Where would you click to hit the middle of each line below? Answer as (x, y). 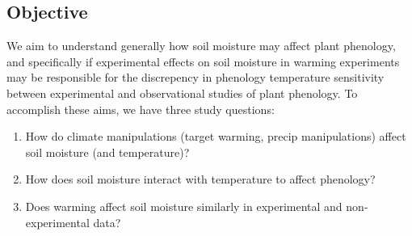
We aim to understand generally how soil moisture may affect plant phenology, (201, 46)
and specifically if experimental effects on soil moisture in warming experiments (203, 61)
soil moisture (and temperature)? (107, 152)
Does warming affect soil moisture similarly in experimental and (184, 206)
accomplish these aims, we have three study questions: (141, 109)
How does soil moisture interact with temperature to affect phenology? (200, 179)
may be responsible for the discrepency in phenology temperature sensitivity (195, 77)
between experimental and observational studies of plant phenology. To (182, 93)
